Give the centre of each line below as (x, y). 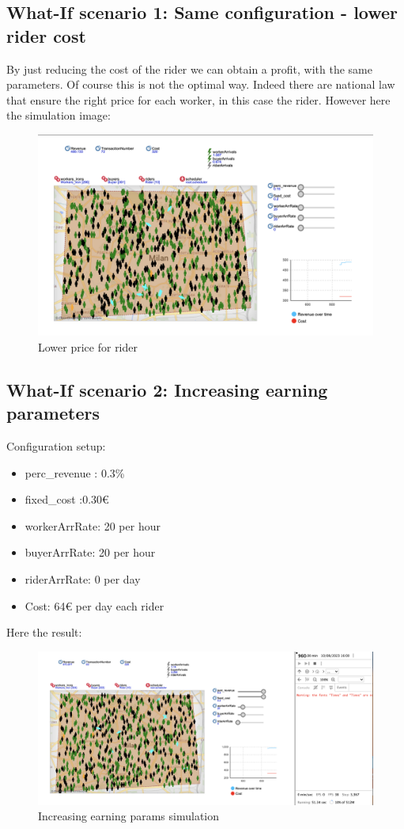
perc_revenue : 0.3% (75, 472)
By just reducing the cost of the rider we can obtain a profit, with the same (189, 68)
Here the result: (44, 632)
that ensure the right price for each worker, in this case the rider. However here (198, 99)
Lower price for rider (88, 346)
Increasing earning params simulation (129, 816)
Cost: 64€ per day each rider (94, 605)
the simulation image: (59, 115)
